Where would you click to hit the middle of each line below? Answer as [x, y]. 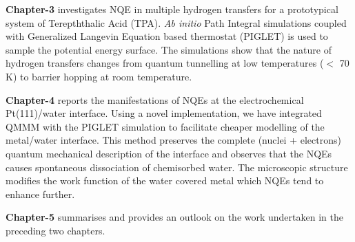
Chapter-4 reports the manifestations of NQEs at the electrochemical [155, 99]
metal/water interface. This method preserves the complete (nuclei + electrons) [173, 140]
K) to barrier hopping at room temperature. [99, 76]
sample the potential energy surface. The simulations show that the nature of [169, 49]
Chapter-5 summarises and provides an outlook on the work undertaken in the [174, 217]
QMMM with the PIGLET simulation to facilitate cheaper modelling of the [165, 126]
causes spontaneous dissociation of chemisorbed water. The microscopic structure [177, 167]
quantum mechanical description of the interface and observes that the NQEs [169, 153]
